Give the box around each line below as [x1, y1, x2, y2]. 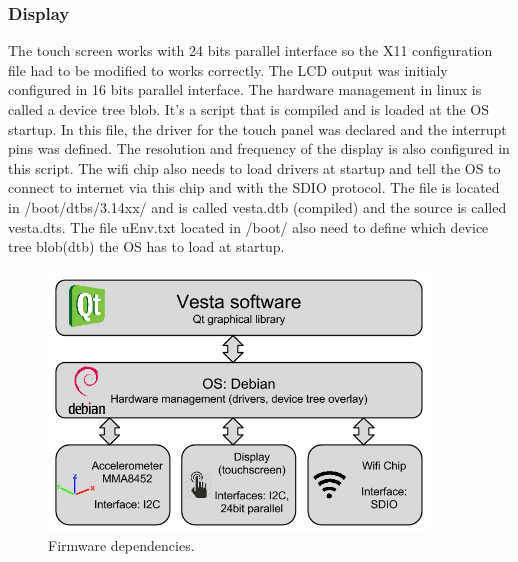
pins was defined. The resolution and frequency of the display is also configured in [8, 138, 510, 159]
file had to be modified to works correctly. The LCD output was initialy [8, 59, 448, 80]
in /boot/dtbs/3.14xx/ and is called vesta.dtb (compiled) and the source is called [8, 196, 507, 217]
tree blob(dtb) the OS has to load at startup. [8, 236, 285, 257]
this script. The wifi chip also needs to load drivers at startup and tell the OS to [8, 157, 501, 178]
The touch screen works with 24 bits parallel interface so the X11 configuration [8, 40, 493, 61]
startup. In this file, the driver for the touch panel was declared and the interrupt [8, 118, 507, 139]
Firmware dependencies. [48, 535, 195, 556]
